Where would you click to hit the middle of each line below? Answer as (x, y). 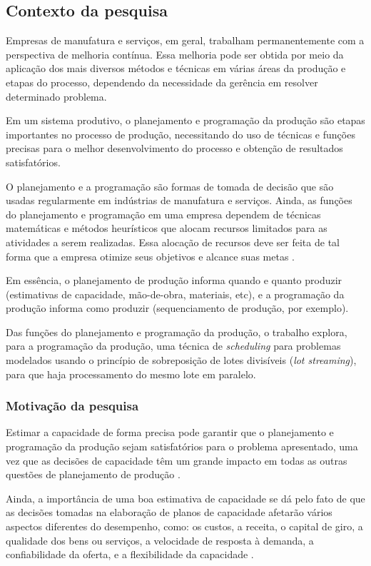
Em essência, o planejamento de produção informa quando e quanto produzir (174, 280)
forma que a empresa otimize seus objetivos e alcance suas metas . (150, 256)
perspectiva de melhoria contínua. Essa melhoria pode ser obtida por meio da (175, 54)
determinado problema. (56, 96)
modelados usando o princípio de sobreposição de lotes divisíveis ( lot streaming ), (181, 360)
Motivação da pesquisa (72, 406)
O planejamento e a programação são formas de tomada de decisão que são (170, 186)
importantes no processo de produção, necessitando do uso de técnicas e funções (181, 134)
